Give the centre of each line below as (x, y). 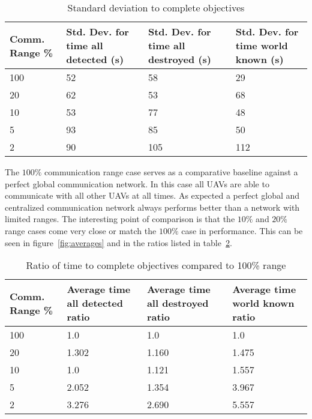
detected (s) (95, 59)
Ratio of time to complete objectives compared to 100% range (156, 265)
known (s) (259, 59)
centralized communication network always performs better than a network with (152, 207)
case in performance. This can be (242, 230)
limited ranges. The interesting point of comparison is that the (120, 219)
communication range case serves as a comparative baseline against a (171, 172)
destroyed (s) (179, 59)
